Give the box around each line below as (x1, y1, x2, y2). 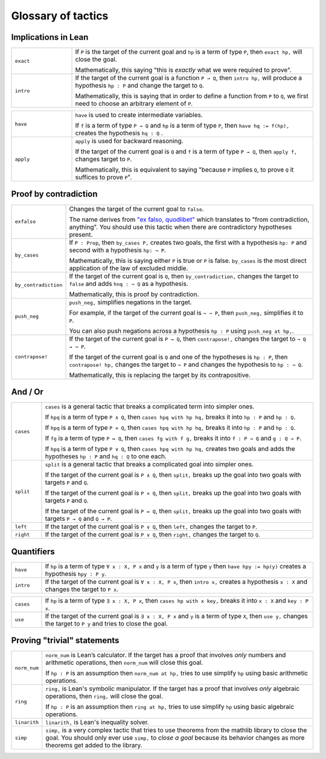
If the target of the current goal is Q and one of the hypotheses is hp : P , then (69, 352, 288, 361)
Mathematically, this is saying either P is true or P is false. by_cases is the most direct (69, 256, 307, 265)
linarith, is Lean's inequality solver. (45, 718, 149, 726)
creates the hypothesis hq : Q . (75, 129, 163, 137)
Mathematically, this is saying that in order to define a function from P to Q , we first (75, 92, 308, 100)
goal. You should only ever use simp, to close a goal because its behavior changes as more (45, 734, 305, 742)
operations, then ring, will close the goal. (45, 692, 163, 700)
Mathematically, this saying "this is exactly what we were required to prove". (75, 66, 292, 74)
